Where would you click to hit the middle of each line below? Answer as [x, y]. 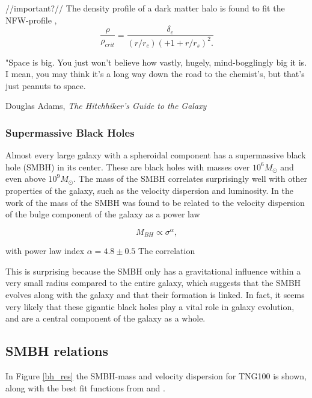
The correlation [167, 251]
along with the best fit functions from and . [85, 387]
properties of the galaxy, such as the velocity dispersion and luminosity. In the [149, 190]
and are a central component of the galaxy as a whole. [106, 318]
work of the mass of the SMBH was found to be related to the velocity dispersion [155, 202]
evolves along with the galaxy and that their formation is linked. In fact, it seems [155, 295]
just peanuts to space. [46, 85]
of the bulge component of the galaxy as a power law [103, 214]
